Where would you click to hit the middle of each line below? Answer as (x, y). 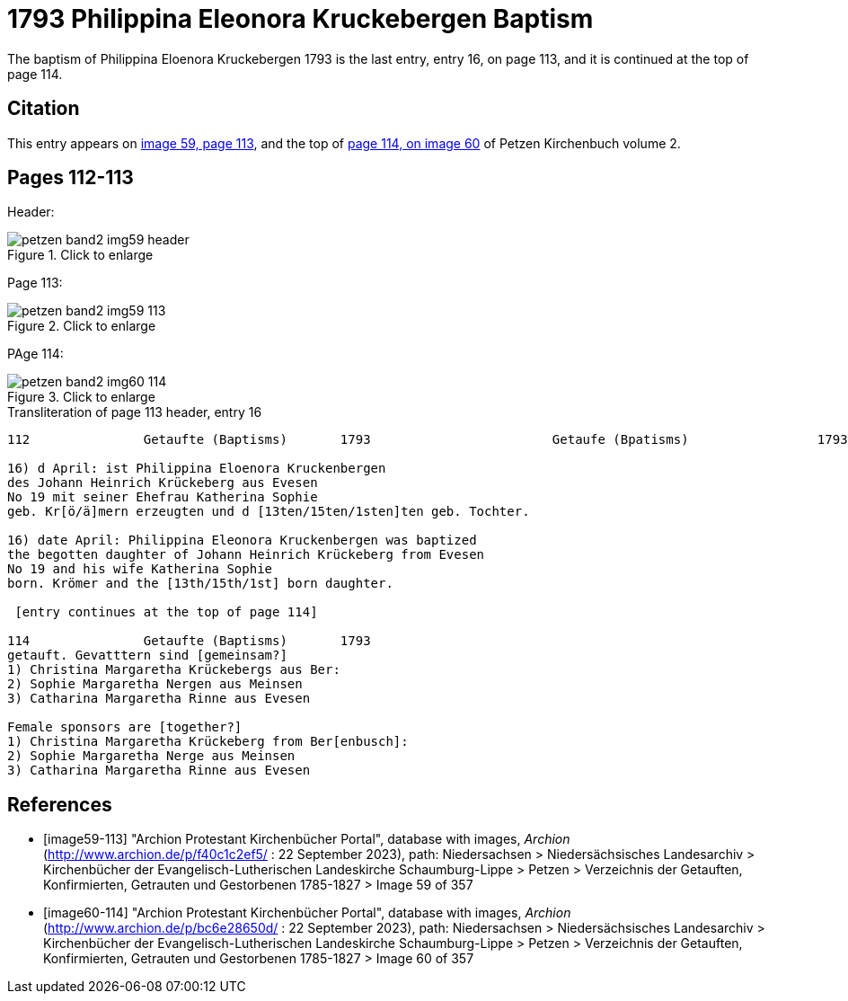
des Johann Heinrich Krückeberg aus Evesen (163, 483)
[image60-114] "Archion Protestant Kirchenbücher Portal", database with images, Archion (307, 913)
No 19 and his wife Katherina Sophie (140, 569)
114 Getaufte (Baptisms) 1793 (189, 641)
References (60, 804)
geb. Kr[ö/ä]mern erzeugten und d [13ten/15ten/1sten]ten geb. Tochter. (269, 512)
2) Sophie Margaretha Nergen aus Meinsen (155, 684)
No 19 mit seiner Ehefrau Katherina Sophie (163, 497)
